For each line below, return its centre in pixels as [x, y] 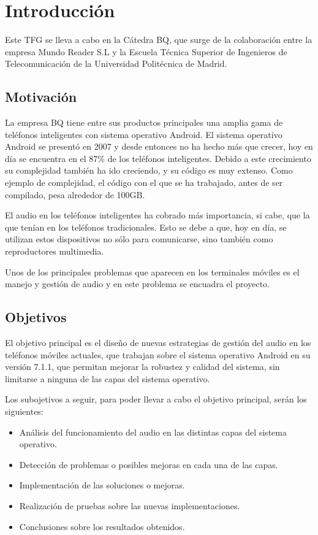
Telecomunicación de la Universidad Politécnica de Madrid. [116, 64]
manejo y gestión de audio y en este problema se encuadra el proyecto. [137, 284]
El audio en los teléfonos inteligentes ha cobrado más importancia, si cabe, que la [157, 215]
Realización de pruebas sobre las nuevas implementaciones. [130, 505]
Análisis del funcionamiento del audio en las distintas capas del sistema [153, 432]
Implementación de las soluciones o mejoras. [102, 485]
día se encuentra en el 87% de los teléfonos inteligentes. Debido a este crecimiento [158, 158]
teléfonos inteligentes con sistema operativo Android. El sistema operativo [144, 134]
